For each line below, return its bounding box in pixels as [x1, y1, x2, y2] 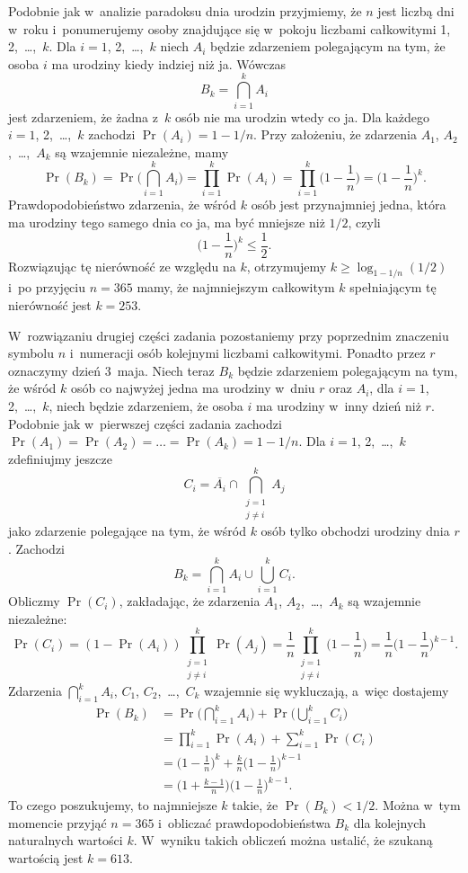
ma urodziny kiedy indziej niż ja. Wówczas [51, 54, 287, 73]
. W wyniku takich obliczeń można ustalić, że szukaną [133, 831, 433, 850]
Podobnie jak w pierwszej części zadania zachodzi [8, 414, 282, 432]
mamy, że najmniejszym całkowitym [137, 278, 335, 297]
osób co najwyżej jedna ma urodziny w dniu [71, 379, 315, 397]
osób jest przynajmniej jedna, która [251, 195, 446, 214]
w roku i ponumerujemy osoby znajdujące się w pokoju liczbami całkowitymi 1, [8, 19, 451, 38]
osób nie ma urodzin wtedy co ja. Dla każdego [174, 107, 429, 126]
